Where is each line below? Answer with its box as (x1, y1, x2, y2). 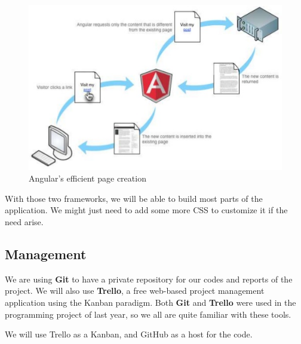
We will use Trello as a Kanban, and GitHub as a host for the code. (5, 328, 253, 340)
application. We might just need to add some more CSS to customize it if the (5, 204, 288, 216)
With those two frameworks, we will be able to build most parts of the (5, 192, 263, 204)
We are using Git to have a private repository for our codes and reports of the (5, 272, 293, 285)
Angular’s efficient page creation (29, 172, 146, 185)
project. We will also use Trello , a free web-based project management (5, 284, 265, 297)
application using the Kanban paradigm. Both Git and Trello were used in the (5, 296, 296, 308)
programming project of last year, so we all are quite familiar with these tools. (5, 308, 291, 320)
